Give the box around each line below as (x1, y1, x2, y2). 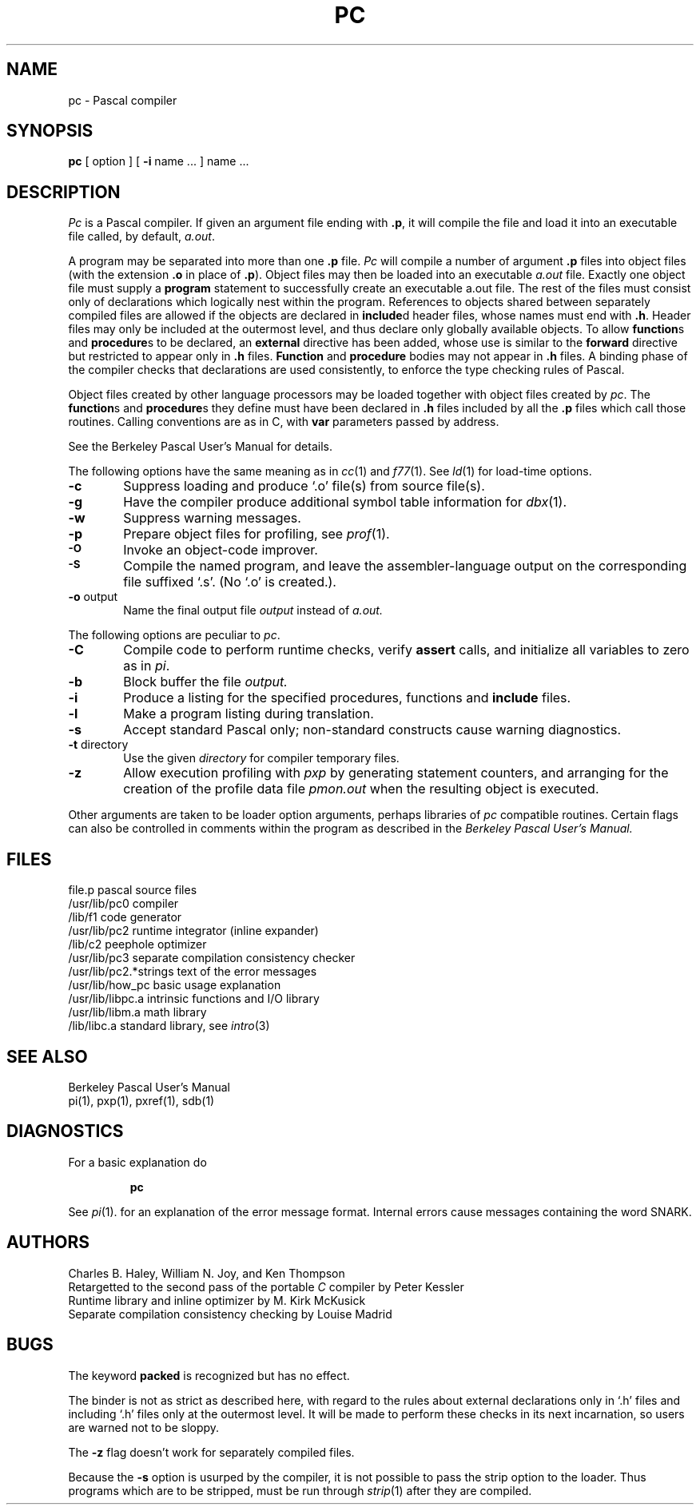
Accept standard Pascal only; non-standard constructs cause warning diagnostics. (123, 722, 622, 738)
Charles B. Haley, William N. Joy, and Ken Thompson (68, 1266, 345, 1280)
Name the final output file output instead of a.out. (123, 603, 383, 618)
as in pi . (123, 658, 170, 674)
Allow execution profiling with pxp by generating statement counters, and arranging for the (123, 765, 669, 781)
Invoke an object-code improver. (123, 542, 318, 559)
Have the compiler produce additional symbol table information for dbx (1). (123, 494, 567, 511)
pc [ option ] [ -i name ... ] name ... (68, 154, 249, 169)
